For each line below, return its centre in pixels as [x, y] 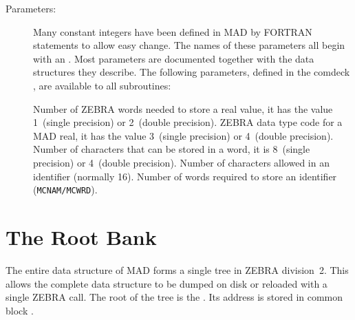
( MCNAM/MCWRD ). [65, 190]
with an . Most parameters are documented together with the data [174, 58]
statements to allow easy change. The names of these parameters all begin [189, 45]
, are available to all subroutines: [102, 85]
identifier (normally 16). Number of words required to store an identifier [185, 176]
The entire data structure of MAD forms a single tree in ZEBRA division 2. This [177, 269]
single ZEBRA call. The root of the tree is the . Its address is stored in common [174, 297]
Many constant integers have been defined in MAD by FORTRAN [173, 31]
